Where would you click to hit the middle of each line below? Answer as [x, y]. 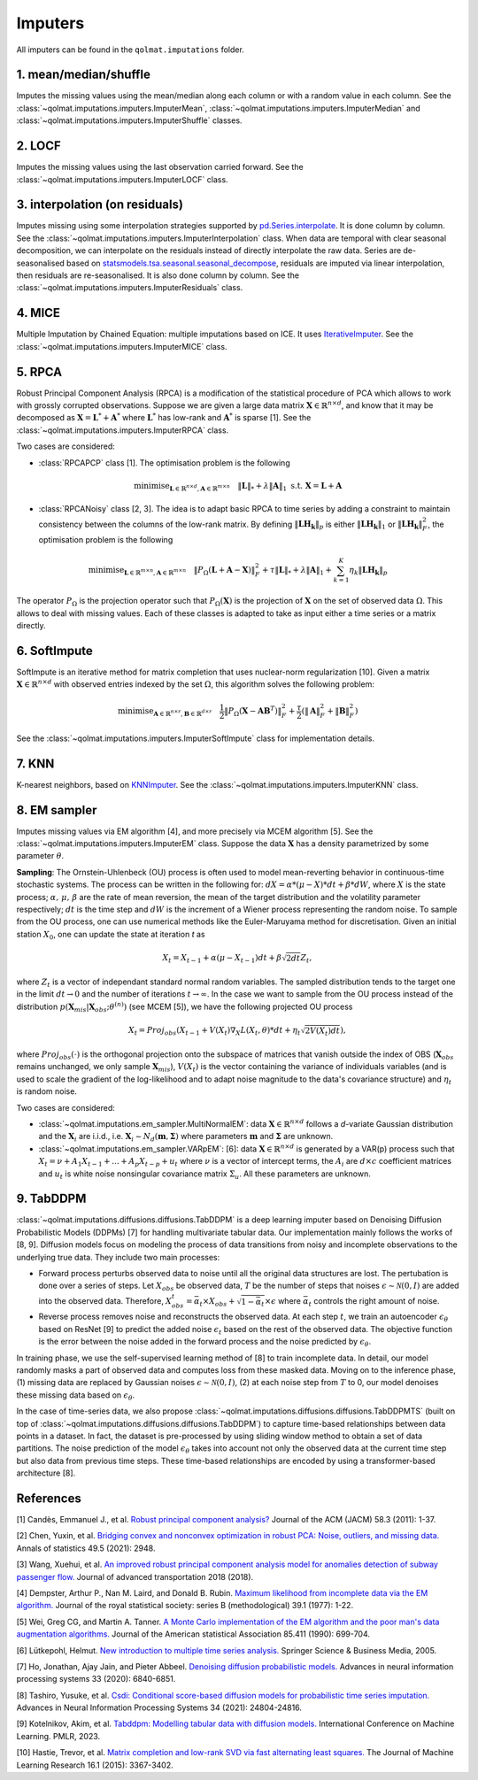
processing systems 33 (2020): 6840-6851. [96, 1679]
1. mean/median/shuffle [83, 75]
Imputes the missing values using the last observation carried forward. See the [160, 167]
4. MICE [39, 313]
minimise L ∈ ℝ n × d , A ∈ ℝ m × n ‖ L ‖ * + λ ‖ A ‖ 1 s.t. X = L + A [238, 487]
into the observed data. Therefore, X [105, 1300]
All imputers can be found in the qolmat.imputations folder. [131, 50]
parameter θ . [40, 856]
